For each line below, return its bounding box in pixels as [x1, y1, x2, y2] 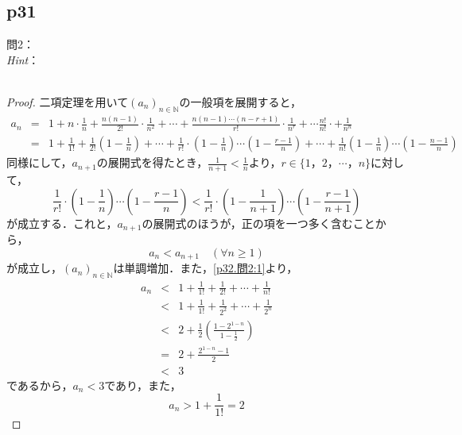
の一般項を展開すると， [179, 93, 301, 110]
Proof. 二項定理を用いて [6, 93, 129, 110]
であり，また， [104, 376, 181, 393]
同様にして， [6, 154, 72, 171]
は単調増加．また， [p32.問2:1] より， [113, 260, 298, 276]
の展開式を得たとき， [96, 154, 208, 171]
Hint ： [6, 51, 40, 67]
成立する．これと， [17, 214, 118, 231]
